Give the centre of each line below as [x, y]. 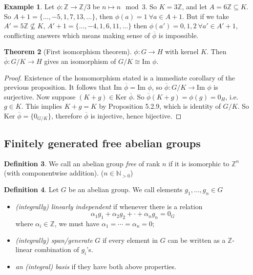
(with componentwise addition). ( [54, 173]
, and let [194, 6]
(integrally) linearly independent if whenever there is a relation [109, 206]
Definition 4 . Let [32, 189]
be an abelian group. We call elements [126, 189]
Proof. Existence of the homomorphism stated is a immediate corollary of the [120, 77]
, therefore [67, 115]
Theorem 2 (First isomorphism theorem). [68, 51]
